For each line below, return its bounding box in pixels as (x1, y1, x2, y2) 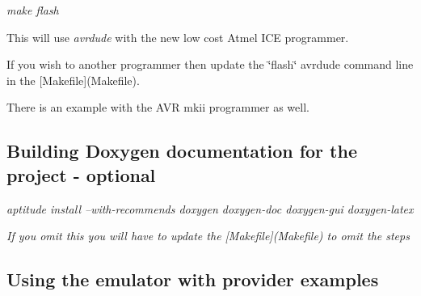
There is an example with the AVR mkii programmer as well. (6, 99, 309, 116)
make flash (6, 2, 59, 18)
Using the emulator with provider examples (6, 267, 379, 292)
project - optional (6, 162, 156, 187)
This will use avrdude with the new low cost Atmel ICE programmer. (6, 28, 349, 45)
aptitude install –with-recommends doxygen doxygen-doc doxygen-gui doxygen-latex (6, 200, 414, 217)
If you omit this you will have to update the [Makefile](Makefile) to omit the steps (6, 227, 410, 244)
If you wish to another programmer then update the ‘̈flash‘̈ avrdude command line (6, 56, 414, 73)
